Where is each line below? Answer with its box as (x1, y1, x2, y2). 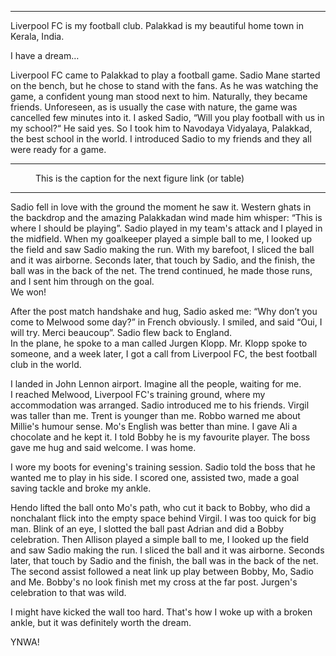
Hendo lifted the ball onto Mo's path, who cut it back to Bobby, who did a (10, 502, 311, 513)
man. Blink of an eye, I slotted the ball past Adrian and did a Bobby (10, 523, 285, 535)
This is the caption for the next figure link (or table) (35, 172, 245, 184)
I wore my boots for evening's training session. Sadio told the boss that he (10, 461, 316, 473)
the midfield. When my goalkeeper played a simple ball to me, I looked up (10, 233, 313, 245)
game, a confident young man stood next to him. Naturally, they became (10, 91, 308, 102)
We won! (10, 286, 47, 298)
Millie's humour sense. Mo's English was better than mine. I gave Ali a (10, 421, 298, 432)
